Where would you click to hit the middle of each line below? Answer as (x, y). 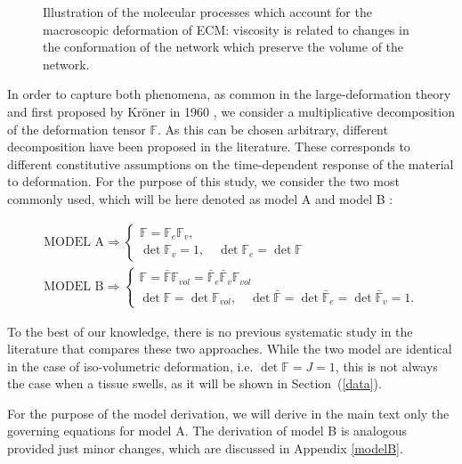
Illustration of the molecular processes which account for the (207, 12)
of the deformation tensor (77, 129)
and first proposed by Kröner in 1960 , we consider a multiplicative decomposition (231, 111)
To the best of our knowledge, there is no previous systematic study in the (210, 331)
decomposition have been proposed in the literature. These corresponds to (209, 147)
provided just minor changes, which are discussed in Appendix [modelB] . (205, 448)
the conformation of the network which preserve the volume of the (223, 47)
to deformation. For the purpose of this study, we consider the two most (203, 181)
